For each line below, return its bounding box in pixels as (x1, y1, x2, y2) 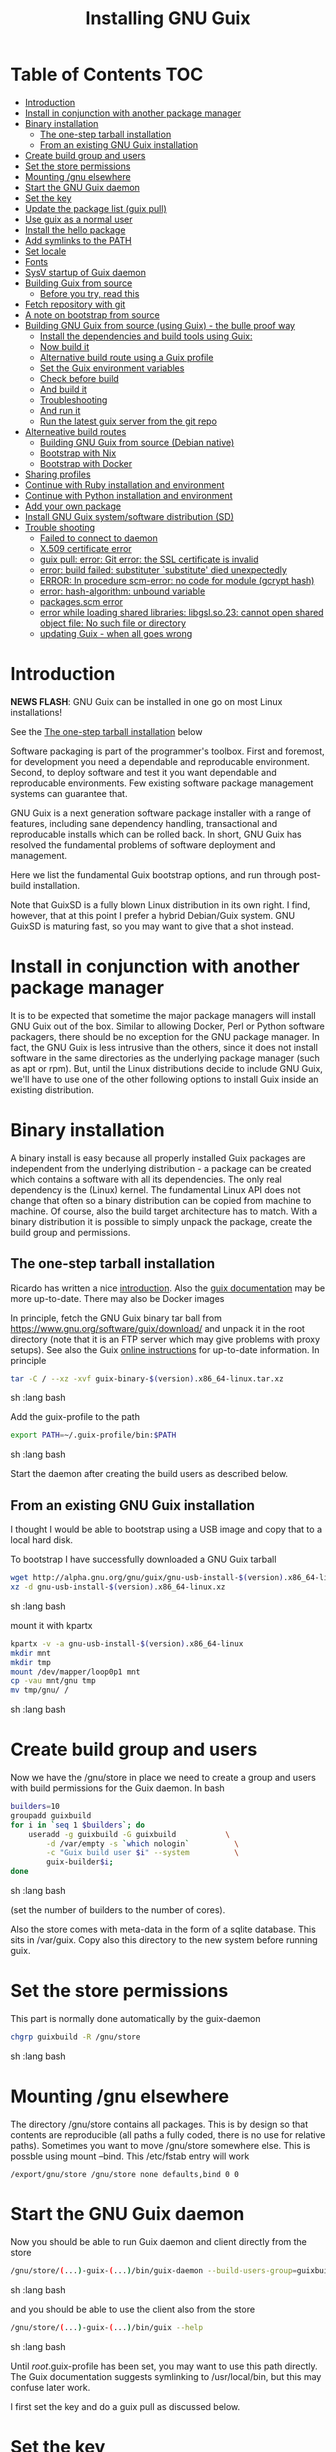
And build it (39, 383, 88, 395)
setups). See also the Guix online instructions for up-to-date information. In (10, 1343, 320, 1356)
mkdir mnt (10, 1648, 52, 1658)
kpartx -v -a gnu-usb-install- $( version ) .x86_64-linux (10, 1638, 244, 1649)
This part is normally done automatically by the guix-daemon (10, 2013, 261, 2024)
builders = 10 (10, 1802, 60, 1812)
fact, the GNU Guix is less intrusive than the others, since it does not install (10, 1041, 318, 1053)
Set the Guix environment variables (39, 362, 185, 374)
